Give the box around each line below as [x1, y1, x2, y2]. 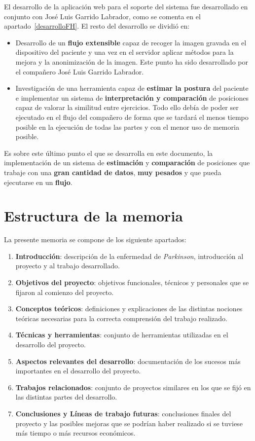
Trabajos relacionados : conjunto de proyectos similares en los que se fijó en [15, 382, 251, 392]
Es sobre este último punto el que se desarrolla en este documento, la [4, 147, 213, 158]
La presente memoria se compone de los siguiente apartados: [4, 234, 186, 245]
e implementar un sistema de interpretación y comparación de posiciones [15, 92, 249, 103]
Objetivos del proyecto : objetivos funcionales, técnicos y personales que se [15, 277, 249, 287]
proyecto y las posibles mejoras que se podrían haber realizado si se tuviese [15, 418, 243, 428]
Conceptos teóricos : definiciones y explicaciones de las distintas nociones [15, 303, 243, 314]
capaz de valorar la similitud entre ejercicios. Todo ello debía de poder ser [15, 102, 239, 112]
